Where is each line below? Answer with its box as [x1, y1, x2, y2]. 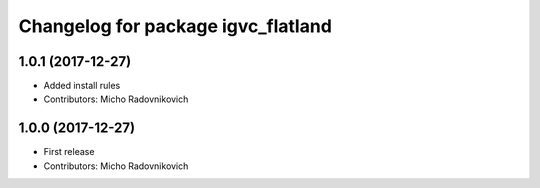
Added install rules [43, 80, 121, 92]
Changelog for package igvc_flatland [18, 15, 332, 37]
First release [43, 146, 95, 158]
